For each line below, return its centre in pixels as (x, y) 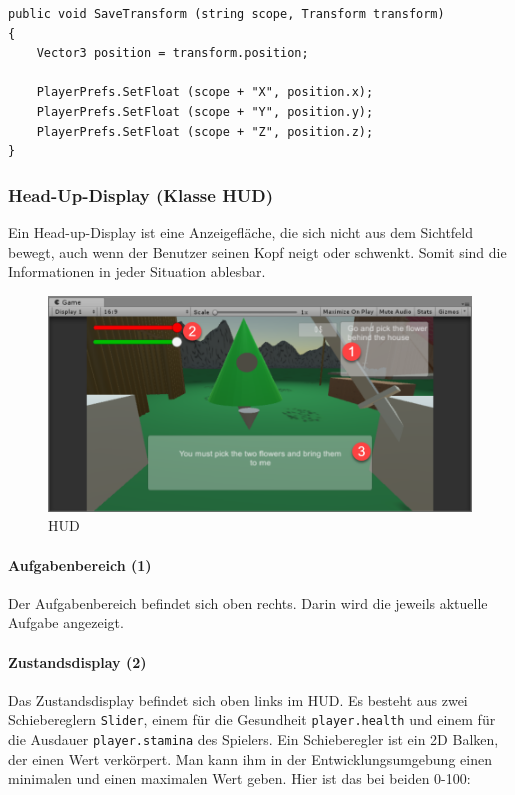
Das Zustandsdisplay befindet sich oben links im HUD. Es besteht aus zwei (238, 699)
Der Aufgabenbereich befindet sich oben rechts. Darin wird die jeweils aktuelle (248, 602)
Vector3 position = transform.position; (172, 53)
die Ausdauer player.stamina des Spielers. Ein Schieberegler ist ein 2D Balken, (253, 739)
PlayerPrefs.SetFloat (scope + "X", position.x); (205, 92)
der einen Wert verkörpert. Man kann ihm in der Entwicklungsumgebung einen (250, 758)
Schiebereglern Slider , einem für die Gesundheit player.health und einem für (252, 719)
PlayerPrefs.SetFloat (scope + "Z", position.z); (205, 131)
